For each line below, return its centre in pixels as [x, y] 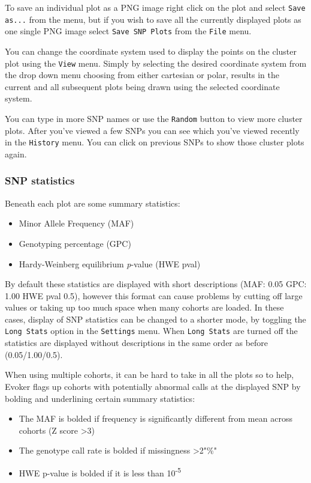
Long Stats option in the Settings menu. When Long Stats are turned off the [151, 331]
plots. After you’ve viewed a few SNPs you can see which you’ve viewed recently [152, 130]
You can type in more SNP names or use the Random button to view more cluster [154, 118]
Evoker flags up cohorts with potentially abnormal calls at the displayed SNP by [153, 386]
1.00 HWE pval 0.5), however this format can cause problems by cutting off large [154, 295]
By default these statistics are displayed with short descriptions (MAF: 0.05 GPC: [156, 284]
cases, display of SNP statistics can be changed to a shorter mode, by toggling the [155, 319]
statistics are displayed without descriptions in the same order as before [137, 343]
